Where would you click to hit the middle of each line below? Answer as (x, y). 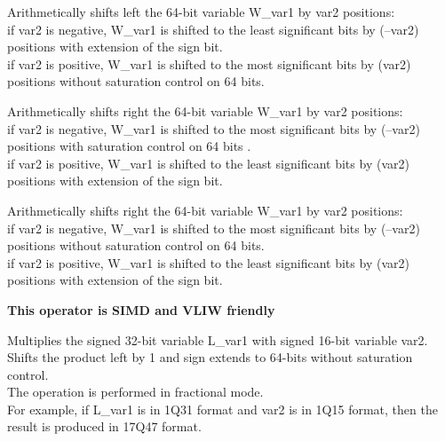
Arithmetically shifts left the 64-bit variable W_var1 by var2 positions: (201, 12)
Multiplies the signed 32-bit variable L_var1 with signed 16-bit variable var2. (218, 339)
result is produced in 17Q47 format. (104, 426)
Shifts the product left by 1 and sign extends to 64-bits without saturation (210, 357)
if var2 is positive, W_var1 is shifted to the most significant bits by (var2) (209, 63)
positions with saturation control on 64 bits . (129, 146)
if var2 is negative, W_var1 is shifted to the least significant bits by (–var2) (213, 29)
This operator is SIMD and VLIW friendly (141, 309)
